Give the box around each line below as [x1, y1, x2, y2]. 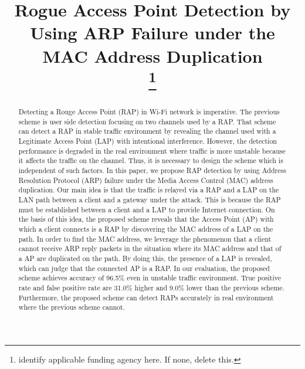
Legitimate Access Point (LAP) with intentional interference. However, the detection [18, 136, 277, 146]
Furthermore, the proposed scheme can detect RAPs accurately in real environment [18, 292, 274, 302]
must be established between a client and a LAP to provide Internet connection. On [18, 204, 275, 214]
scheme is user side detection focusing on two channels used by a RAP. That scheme [18, 116, 276, 126]
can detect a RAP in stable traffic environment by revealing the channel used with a [18, 126, 276, 136]
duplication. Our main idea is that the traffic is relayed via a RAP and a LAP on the [18, 185, 279, 195]
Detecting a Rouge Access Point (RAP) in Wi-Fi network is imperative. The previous [18, 107, 280, 117]
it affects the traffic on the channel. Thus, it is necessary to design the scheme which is [18, 155, 283, 165]
